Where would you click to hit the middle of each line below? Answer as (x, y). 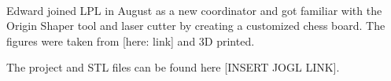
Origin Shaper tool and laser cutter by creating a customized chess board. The (196, 26)
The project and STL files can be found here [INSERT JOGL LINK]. (173, 67)
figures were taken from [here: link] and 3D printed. (131, 40)
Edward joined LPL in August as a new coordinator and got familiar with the (194, 10)
